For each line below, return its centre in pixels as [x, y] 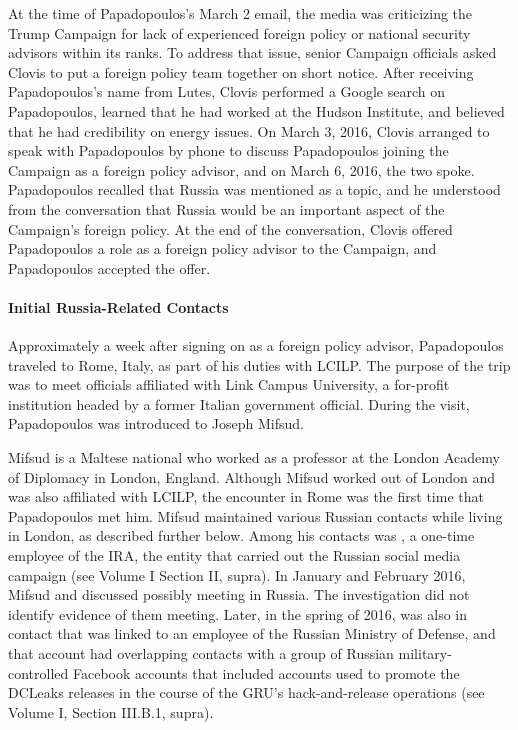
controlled [38, 672]
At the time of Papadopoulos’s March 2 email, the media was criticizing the [240, 13]
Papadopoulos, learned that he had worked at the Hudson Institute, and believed [256, 110]
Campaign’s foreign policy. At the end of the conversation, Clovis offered [230, 228]
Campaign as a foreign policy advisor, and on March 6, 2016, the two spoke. [241, 169]
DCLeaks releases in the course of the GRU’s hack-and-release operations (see [246, 692]
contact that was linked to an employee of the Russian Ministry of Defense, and [252, 633]
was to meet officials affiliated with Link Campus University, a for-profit [229, 384]
